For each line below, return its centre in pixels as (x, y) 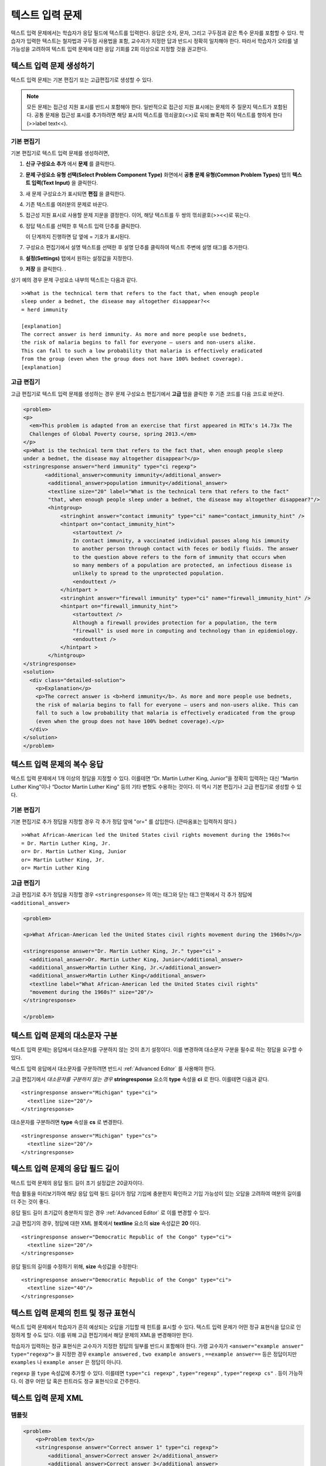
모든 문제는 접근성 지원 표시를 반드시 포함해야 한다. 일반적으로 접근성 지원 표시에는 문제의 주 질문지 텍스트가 (149, 107)
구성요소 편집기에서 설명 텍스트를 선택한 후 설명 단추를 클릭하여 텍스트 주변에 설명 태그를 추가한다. (137, 247)
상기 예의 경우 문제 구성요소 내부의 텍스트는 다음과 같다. (74, 280)
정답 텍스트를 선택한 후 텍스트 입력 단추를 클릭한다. (83, 226)
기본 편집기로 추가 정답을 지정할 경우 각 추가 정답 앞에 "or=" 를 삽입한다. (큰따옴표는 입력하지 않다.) (124, 822)
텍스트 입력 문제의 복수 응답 (57, 764)
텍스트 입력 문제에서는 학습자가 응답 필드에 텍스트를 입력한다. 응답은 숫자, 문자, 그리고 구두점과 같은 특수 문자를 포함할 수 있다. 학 (157, 33)
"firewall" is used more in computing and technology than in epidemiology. (185, 631)
